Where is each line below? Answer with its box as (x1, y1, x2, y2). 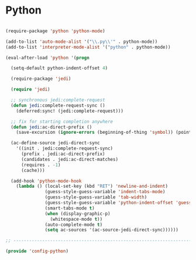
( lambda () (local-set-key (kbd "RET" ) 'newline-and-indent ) (16, 183, 168, 190)
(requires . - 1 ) (20, 162, 61, 168)
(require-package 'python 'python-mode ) (5, 28, 106, 34)
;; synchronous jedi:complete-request (11, 97, 106, 103)
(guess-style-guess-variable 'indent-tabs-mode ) (44, 189, 166, 195)
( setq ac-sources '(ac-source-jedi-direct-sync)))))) (44, 227, 179, 233)
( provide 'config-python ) (5, 248, 68, 254)
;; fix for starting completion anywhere (11, 119, 114, 124)
